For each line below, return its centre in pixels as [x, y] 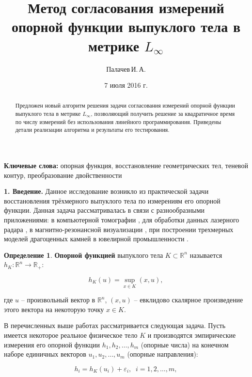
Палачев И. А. [126, 69]
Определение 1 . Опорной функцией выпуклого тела [84, 255]
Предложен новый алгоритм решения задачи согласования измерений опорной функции [125, 105]
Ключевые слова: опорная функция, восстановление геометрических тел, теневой [126, 165]
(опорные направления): [163, 354]
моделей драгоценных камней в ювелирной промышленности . [96, 239]
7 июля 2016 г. [126, 85]
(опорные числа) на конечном [185, 344]
